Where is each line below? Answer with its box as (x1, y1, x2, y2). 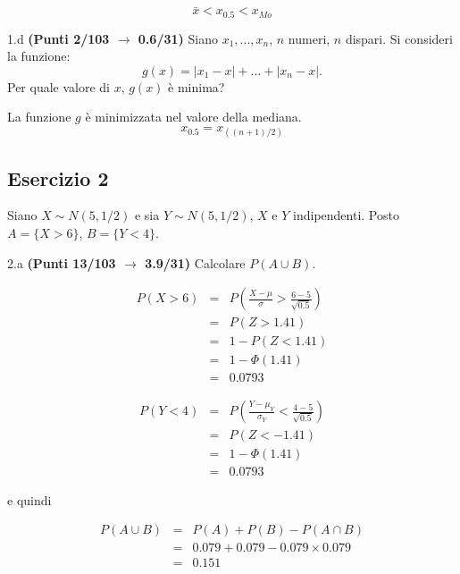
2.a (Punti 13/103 (7, 253, 116, 272)
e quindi (7, 490, 52, 509)
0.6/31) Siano (138, 29, 218, 47)
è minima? (168, 77, 225, 96)
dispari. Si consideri (345, 29, 453, 47)
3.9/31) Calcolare (145, 253, 246, 272)
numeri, (288, 29, 330, 47)
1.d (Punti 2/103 (7, 29, 110, 47)
